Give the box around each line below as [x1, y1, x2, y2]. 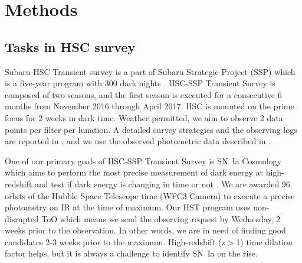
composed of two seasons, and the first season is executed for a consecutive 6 [5, 88, 282, 100]
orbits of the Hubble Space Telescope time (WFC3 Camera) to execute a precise [5, 189, 295, 202]
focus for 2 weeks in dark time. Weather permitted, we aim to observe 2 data [5, 111, 283, 124]
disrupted [5, 212, 39, 225]
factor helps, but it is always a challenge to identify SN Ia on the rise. [5, 247, 258, 259]
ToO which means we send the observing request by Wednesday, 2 [41, 212, 281, 225]
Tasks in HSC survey [5, 37, 136, 56]
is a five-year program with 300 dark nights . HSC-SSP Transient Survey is [5, 77, 275, 89]
